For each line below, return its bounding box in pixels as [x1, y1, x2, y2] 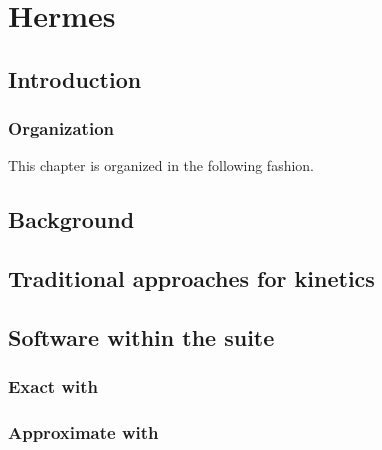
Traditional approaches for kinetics [8, 263, 375, 294]
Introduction [8, 63, 142, 94]
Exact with [8, 374, 98, 399]
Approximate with [8, 420, 159, 445]
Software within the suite [8, 321, 275, 352]
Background [8, 204, 135, 235]
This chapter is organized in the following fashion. [8, 155, 314, 176]
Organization [8, 116, 115, 141]
